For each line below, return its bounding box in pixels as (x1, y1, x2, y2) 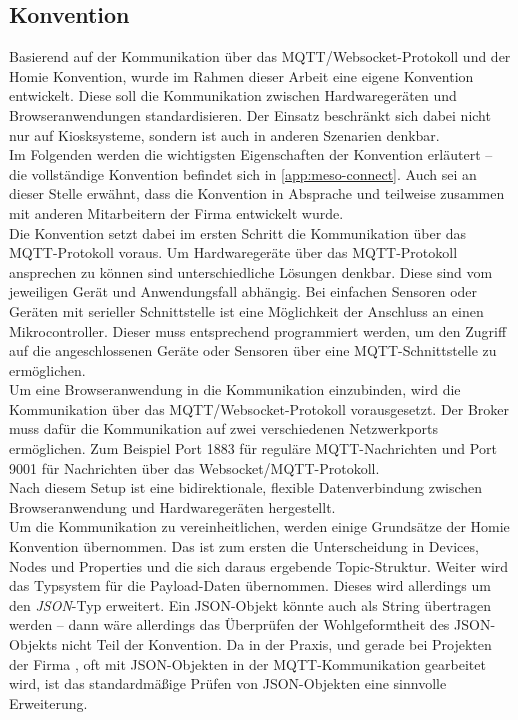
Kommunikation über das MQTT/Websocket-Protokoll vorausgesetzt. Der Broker (9, 398, 510, 419)
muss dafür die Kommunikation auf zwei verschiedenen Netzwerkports (9, 418, 439, 439)
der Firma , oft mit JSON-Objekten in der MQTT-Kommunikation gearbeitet (9, 653, 486, 674)
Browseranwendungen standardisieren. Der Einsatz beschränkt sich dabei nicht (9, 104, 491, 125)
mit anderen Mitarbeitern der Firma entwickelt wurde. (9, 202, 344, 223)
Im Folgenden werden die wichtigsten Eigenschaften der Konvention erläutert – (9, 144, 493, 165)
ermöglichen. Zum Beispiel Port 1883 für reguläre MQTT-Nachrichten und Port (9, 438, 497, 459)
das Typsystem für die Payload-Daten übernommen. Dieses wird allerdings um (9, 575, 491, 596)
